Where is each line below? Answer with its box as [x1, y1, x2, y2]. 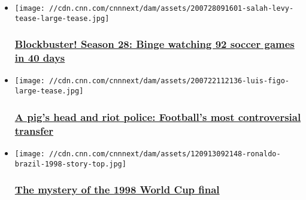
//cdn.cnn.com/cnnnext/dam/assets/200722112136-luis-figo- [49, 77, 289, 86]
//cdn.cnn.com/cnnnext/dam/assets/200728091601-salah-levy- [49, 4, 294, 13]
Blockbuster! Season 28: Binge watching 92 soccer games [14, 37, 295, 51]
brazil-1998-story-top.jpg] [14, 159, 126, 168]
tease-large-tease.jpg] [14, 14, 110, 23]
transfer [14, 123, 54, 138]
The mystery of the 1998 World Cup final [14, 182, 220, 197]
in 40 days [14, 50, 65, 65]
